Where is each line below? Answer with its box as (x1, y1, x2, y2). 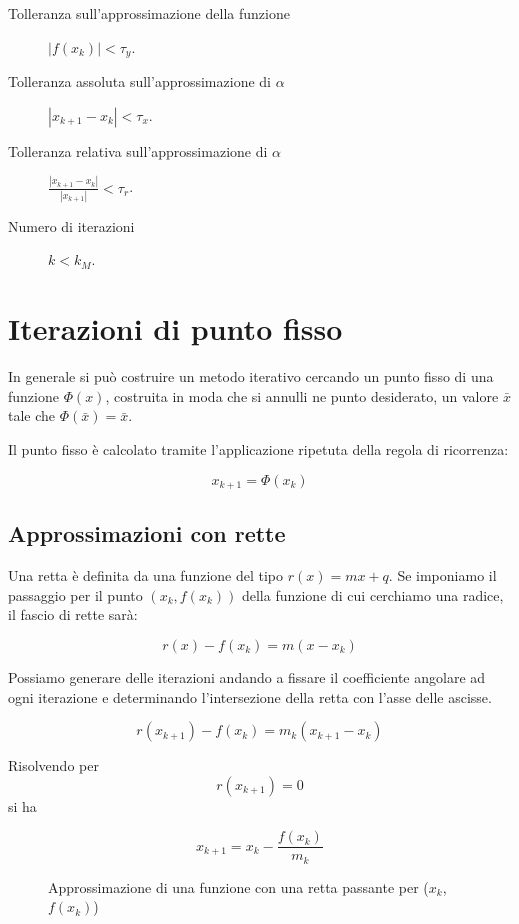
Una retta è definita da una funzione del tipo (8, 565, 284, 586)
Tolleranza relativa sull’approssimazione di (8, 140, 268, 161)
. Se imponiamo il (388, 565, 497, 586)
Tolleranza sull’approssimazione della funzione (8, 3, 290, 23)
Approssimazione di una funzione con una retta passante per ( (48, 876, 429, 897)
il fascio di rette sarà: (8, 604, 138, 625)
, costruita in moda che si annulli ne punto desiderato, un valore (105, 385, 499, 406)
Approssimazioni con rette (8, 518, 286, 549)
